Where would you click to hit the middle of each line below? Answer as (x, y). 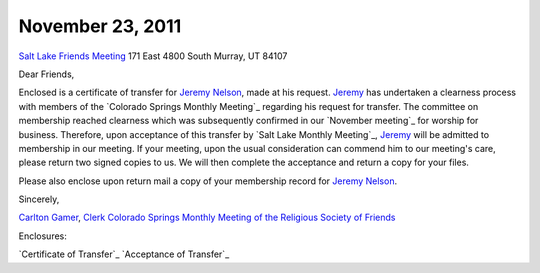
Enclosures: (42, 236)
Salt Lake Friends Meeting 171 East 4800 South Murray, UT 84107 (153, 56)
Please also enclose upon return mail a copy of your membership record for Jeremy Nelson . (208, 181)
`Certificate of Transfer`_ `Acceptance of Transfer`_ (124, 254)
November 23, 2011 (100, 26)
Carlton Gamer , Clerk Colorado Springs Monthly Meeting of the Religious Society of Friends (207, 217)
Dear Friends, (46, 74)
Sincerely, (39, 199)
